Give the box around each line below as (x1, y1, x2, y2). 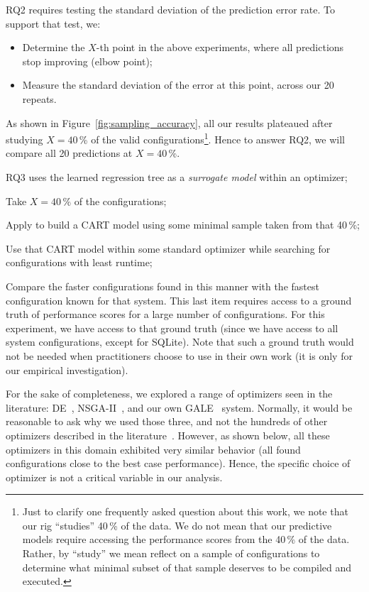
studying (6, 131, 43, 146)
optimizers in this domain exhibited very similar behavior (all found (6, 442, 301, 456)
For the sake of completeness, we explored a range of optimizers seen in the (6, 386, 333, 401)
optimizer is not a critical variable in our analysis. (6, 469, 223, 484)
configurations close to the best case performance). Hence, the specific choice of (6, 456, 351, 471)
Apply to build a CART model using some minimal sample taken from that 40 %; (6, 217, 360, 232)
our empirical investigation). (6, 362, 128, 377)
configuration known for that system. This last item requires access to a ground (6, 292, 352, 307)
